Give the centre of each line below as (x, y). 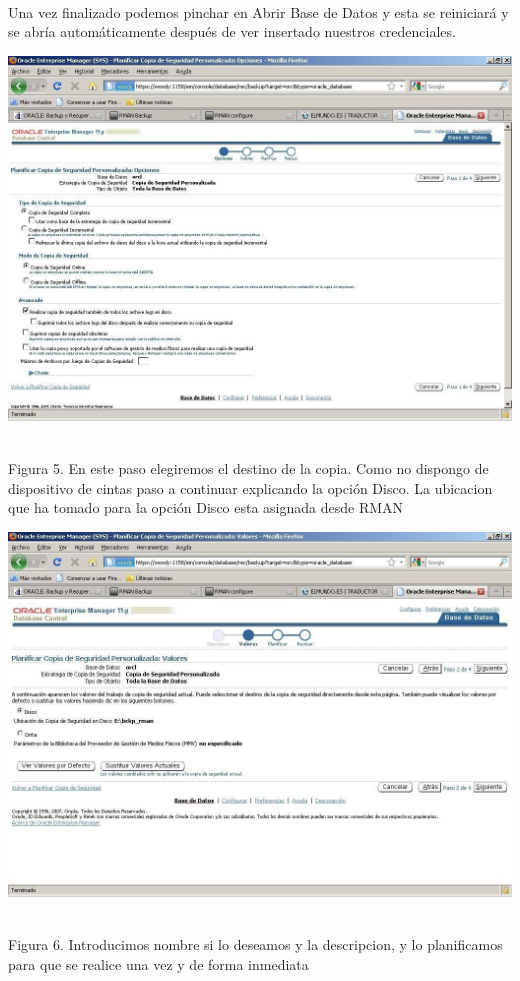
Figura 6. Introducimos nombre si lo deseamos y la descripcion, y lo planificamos (255, 944)
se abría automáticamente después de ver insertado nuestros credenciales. (232, 31)
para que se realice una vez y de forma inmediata (158, 963)
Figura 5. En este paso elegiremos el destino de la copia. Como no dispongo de (248, 468)
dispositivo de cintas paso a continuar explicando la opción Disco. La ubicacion (250, 487)
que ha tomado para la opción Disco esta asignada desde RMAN (206, 507)
